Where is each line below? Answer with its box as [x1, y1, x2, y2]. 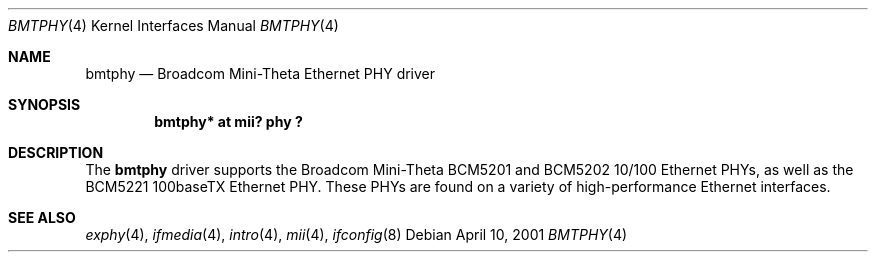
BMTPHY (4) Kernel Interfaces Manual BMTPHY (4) [8, 17, 339, 34]
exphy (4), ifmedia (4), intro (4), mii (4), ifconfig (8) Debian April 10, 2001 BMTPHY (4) [85, 226, 628, 243]
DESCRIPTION [8, 144, 104, 161]
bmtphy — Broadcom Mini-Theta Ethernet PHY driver [85, 65, 436, 82]
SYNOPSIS [8, 96, 81, 113]
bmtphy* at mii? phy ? [154, 113, 303, 130]
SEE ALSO [8, 209, 76, 226]
